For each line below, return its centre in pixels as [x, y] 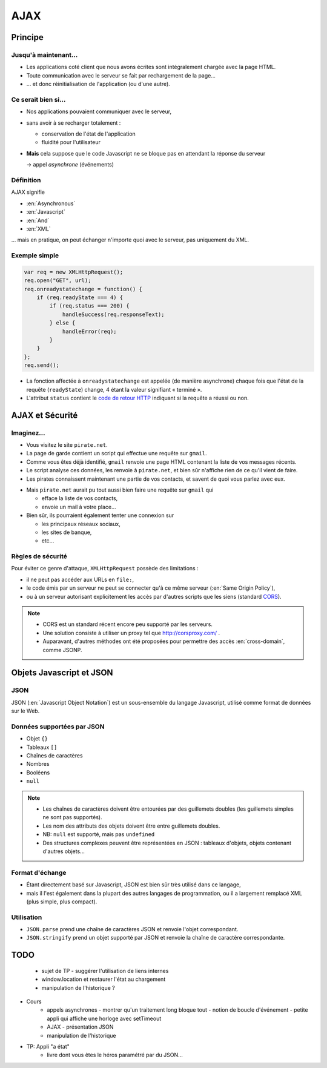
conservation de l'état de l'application [88, 134]
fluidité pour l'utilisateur [71, 142]
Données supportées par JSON [58, 727]
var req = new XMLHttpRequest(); [74, 272]
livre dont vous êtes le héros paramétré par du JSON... [115, 1055]
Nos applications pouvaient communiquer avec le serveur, [99, 111]
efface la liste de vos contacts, [80, 498]
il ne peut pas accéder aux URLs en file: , [80, 579]
